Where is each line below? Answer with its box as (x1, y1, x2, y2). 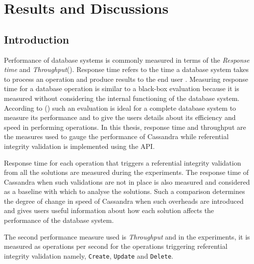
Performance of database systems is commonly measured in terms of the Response (4, 54, 250, 65)
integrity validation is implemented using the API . (4, 141, 155, 151)
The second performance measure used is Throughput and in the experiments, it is (4, 231, 250, 241)
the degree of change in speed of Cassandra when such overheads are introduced (4, 195, 244, 206)
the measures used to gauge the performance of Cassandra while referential (4, 131, 229, 142)
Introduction (4, 31, 69, 47)
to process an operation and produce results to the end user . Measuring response (4, 73, 249, 84)
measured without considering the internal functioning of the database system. (4, 93, 240, 103)
